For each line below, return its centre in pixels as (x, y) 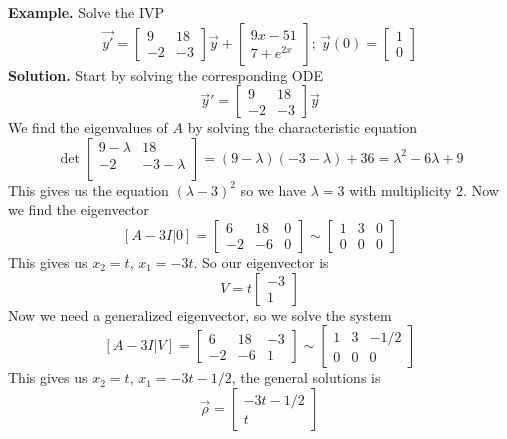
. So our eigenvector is (261, 261)
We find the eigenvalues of (88, 127)
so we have (273, 189)
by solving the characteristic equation (302, 127)
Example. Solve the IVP (86, 12)
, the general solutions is (306, 377)
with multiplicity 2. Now (424, 189)
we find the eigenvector (78, 209)
